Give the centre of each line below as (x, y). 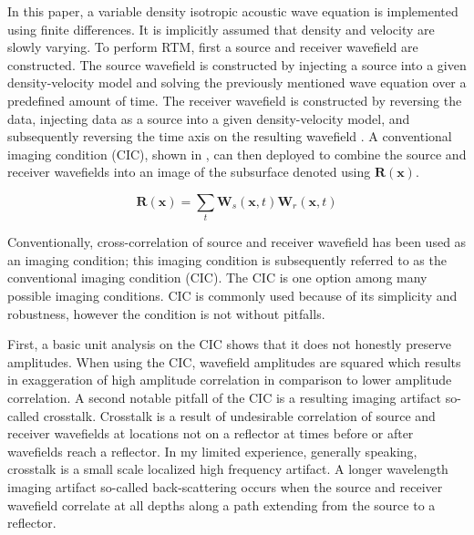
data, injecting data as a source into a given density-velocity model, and (209, 118)
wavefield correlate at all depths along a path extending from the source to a (222, 504)
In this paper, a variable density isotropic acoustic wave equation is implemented (233, 11)
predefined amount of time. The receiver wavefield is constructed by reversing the (235, 100)
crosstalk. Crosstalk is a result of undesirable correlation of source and (239, 415)
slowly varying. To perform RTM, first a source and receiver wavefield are (213, 47)
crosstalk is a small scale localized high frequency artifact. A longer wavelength (228, 469)
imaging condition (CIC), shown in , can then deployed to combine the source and (237, 154)
